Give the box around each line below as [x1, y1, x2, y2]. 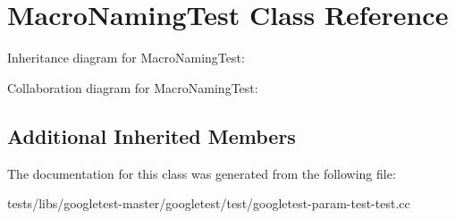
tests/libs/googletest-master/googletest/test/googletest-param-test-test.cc [7, 194, 410, 213]
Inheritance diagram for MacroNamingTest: [7, 48, 245, 67]
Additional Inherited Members [7, 122, 296, 149]
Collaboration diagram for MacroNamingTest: [7, 78, 258, 97]
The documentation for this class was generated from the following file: [7, 164, 396, 182]
